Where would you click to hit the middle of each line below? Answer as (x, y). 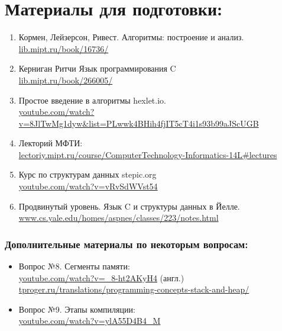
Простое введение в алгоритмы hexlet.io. (92, 100)
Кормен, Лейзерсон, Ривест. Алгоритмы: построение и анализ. (131, 37)
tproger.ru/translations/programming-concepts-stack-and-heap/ (134, 289)
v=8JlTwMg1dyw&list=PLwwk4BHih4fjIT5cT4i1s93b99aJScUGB (139, 123)
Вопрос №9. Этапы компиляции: (77, 309)
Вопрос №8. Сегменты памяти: (74, 266)
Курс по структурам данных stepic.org (87, 174)
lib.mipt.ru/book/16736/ (64, 48)
